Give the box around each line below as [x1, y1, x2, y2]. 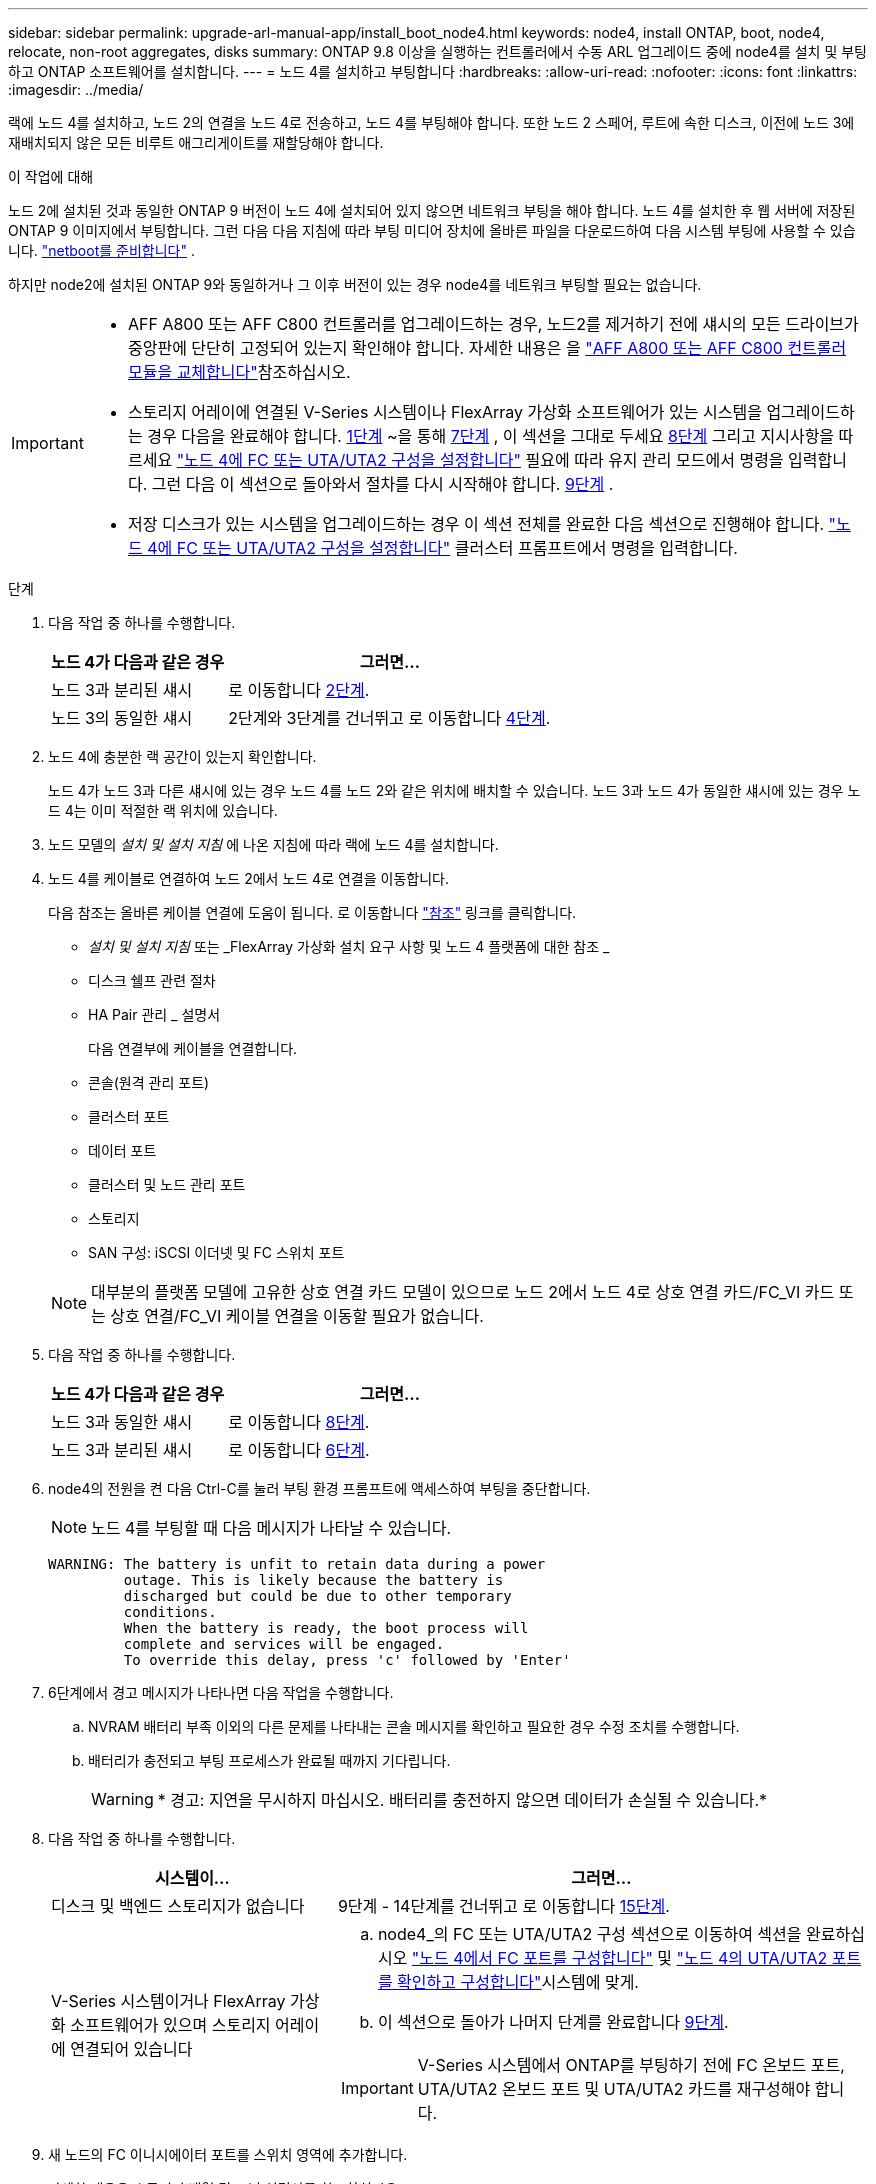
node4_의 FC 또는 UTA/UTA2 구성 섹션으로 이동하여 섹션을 [377, 1924, 802, 1944]
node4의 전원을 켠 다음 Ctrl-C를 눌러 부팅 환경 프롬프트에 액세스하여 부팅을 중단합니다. [48, 1480, 591, 1497]
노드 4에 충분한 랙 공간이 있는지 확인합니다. [48, 748, 317, 765]
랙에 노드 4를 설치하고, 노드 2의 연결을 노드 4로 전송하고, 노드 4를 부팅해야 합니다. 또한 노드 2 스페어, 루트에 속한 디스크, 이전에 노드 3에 [8, 114, 855, 131]
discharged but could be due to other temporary [123, 1588, 512, 1604]
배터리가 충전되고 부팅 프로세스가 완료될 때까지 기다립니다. [88, 1752, 451, 1769]
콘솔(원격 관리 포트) [88, 1074, 210, 1091]
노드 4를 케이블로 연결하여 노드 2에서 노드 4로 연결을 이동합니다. [48, 870, 449, 887]
